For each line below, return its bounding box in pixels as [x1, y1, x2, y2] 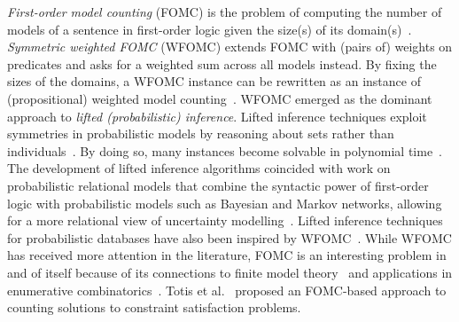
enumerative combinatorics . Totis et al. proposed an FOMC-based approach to [7, 280, 447, 299]
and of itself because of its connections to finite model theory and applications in [7, 263, 453, 281]
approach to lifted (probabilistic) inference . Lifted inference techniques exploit [7, 106, 427, 125]
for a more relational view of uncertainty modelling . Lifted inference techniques [7, 211, 443, 230]
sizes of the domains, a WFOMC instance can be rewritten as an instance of [7, 72, 421, 90]
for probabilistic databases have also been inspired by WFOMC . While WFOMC [7, 228, 452, 247]
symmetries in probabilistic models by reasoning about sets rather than [7, 124, 394, 143]
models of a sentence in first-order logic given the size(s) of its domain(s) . [7, 20, 412, 38]
